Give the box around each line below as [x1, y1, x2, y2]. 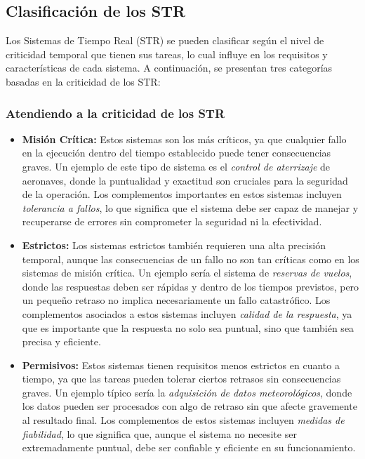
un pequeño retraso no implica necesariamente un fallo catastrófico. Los [22, 293, 331, 307]
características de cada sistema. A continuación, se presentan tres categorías [6, 60, 333, 75]
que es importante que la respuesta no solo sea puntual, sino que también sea [22, 320, 354, 335]
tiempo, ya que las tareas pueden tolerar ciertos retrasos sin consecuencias [22, 371, 341, 386]
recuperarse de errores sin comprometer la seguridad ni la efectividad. [22, 214, 322, 229]
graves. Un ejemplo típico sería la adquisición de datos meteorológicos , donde [22, 385, 352, 399]
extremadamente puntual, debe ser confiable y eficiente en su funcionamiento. [22, 440, 356, 455]
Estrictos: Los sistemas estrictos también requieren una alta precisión [22, 237, 326, 252]
